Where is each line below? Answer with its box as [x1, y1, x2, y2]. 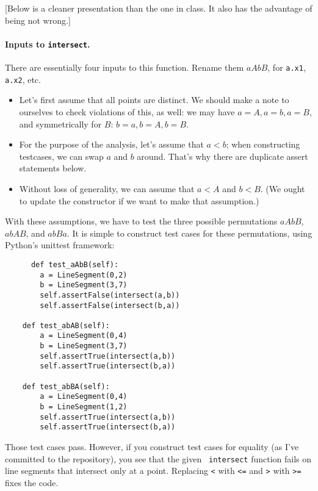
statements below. [19, 162, 87, 174]
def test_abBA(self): [22, 382, 110, 391]
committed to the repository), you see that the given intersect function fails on [5, 452, 312, 465]
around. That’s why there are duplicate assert [137, 149, 308, 162]
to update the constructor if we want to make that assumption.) [19, 194, 259, 207]
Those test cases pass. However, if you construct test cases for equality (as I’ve [5, 440, 299, 453]
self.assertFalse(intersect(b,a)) [40, 301, 180, 310]
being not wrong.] [5, 13, 71, 26]
